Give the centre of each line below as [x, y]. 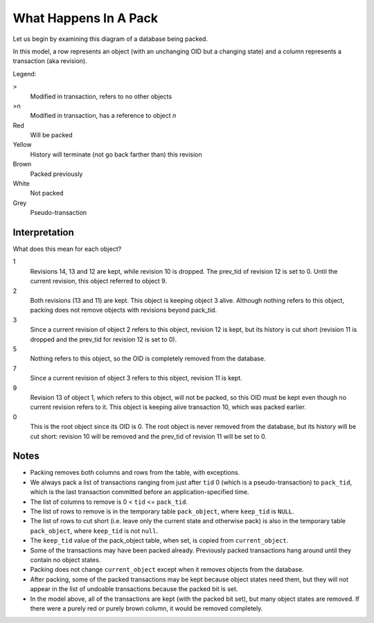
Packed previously [56, 174]
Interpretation [43, 232]
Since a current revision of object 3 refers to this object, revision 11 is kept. [136, 378]
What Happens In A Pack [86, 18]
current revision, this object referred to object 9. [99, 281]
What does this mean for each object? [67, 249]
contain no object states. [65, 560]
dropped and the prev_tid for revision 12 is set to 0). [104, 339]
